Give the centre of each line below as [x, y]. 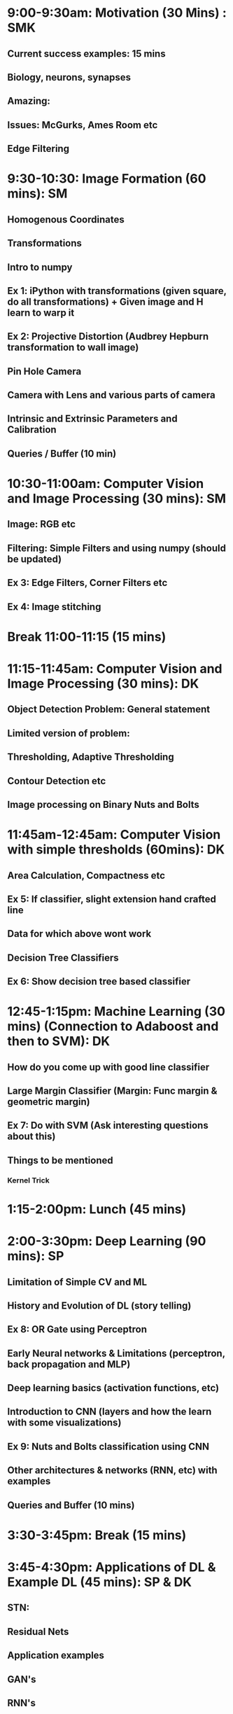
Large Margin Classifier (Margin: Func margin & [112, 1091]
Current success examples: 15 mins [86, 54]
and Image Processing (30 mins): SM [116, 499]
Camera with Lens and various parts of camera [111, 395]
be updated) [34, 559]
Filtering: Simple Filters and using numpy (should [116, 548]
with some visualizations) [64, 1423]
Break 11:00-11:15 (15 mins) [87, 637]
